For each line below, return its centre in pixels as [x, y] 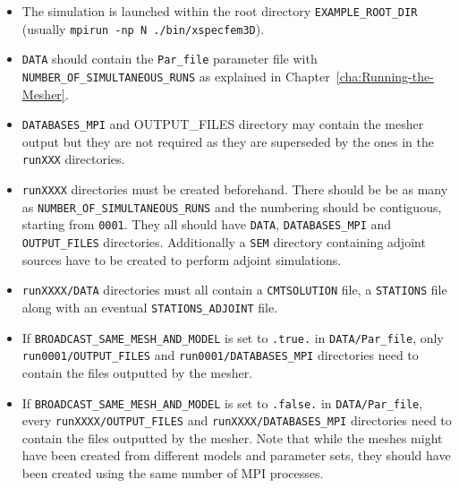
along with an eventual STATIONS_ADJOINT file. [150, 307]
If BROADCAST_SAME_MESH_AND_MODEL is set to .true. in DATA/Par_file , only [233, 337]
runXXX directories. [73, 159]
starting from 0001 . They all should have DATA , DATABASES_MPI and [207, 224]
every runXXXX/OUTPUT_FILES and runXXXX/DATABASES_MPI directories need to [237, 420]
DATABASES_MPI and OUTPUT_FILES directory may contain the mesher [223, 124]
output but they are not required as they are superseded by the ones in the [228, 141]
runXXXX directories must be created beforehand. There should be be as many [235, 189]
